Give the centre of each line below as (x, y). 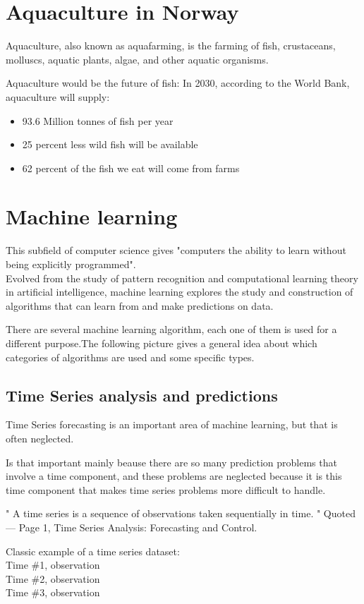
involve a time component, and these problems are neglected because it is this (174, 476)
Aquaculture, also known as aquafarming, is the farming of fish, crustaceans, (171, 46)
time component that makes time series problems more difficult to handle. (166, 489)
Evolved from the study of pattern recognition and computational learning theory (182, 278)
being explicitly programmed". (71, 264)
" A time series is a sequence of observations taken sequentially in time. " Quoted (181, 513)
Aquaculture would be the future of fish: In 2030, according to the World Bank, (178, 83)
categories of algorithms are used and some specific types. (130, 357)
